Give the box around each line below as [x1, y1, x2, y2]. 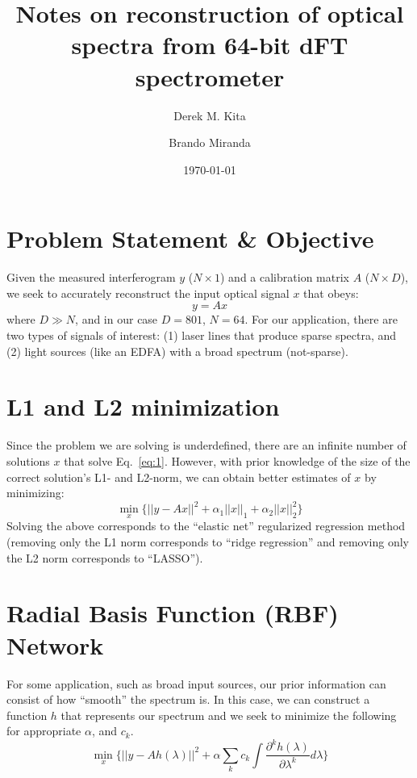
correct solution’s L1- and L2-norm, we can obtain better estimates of [6, 468, 351, 485]
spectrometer [135, 60, 285, 93]
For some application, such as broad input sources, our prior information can [6, 675, 386, 692]
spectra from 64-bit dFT [71, 28, 348, 61]
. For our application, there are [244, 311, 398, 328]
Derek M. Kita [173, 107, 246, 123]
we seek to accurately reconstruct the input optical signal [6, 284, 290, 301]
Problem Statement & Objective [6, 222, 374, 255]
